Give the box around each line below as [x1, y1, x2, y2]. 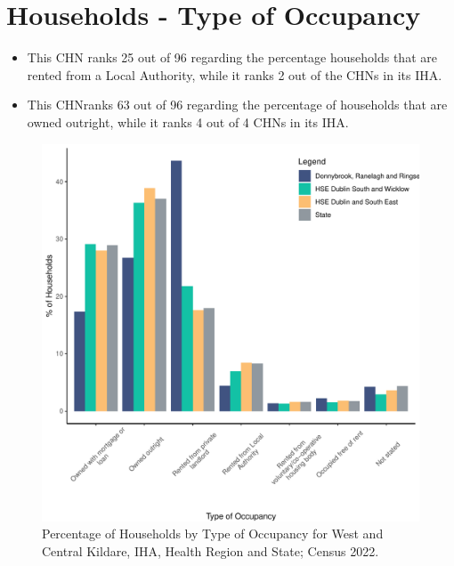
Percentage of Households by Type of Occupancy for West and [42, 524, 384, 543]
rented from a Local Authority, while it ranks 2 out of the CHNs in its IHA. [27, 65, 442, 84]
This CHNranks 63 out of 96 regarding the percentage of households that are [27, 95, 448, 114]
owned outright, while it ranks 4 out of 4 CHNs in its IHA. [27, 112, 349, 131]
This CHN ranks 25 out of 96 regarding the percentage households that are [27, 48, 437, 67]
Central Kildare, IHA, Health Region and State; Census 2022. [42, 541, 379, 560]
